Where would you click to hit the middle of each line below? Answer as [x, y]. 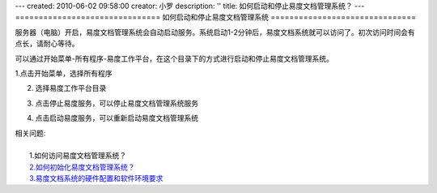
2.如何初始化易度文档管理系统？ [82, 167]
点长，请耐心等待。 [47, 44]
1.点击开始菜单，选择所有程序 [64, 73]
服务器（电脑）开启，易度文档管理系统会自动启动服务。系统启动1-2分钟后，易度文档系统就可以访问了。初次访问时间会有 [215, 32]
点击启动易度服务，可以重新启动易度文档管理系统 [117, 118]
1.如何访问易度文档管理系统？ [78, 156]
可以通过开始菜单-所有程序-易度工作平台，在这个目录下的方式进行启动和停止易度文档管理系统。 [174, 58]
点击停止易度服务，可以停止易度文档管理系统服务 [117, 103]
